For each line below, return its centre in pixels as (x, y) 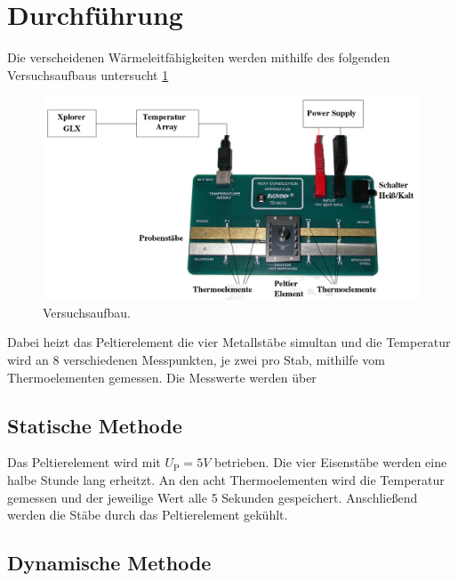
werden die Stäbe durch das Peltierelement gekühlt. (148, 515)
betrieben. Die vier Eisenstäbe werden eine (330, 462)
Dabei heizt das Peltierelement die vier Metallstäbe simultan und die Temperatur (229, 342)
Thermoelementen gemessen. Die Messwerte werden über (162, 377)
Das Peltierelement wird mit (84, 462)
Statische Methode (95, 425)
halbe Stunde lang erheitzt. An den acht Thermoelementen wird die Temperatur (226, 480)
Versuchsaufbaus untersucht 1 (88, 74)
